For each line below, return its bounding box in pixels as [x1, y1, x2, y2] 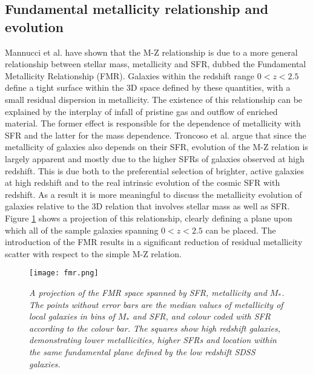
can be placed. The [205, 223, 276, 236]
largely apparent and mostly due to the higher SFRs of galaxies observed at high [5, 152, 305, 165]
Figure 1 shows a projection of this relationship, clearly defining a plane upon [5, 211, 292, 224]
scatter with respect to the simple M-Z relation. [5, 247, 182, 260]
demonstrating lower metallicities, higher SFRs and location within [29, 333, 277, 346]
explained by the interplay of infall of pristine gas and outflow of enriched [5, 105, 278, 117]
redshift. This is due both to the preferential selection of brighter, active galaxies [5, 164, 305, 177]
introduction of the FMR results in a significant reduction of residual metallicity [5, 235, 303, 248]
